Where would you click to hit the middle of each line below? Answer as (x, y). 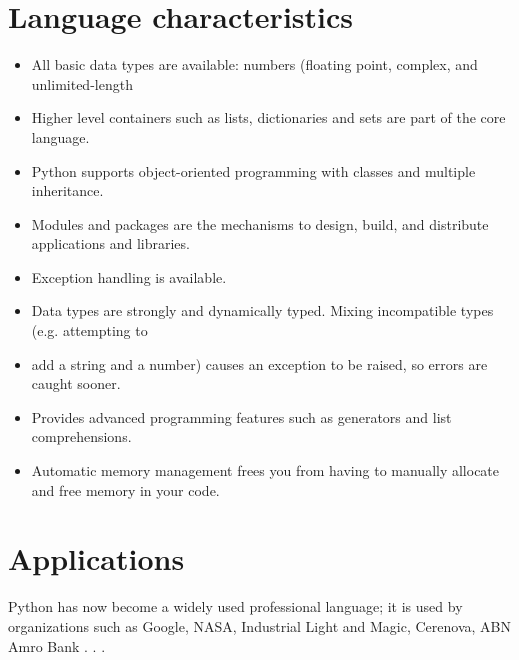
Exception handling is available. (129, 276)
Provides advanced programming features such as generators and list (241, 416)
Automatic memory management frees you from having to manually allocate (265, 470)
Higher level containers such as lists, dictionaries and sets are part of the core (268, 117)
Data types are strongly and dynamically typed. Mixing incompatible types (262, 310)
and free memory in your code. (125, 489)
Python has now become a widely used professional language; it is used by (235, 606)
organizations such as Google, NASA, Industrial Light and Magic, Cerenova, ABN (259, 625)
